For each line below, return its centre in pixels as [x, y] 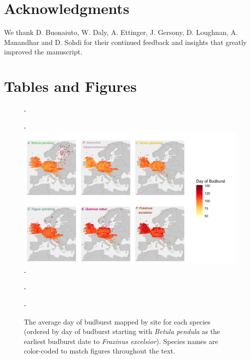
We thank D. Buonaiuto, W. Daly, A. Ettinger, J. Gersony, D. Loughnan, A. [121, 32]
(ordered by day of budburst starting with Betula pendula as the [122, 331]
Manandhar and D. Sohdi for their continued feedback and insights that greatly [125, 42]
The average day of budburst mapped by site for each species [117, 321]
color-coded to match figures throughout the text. [100, 351]
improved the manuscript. [43, 52]
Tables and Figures [70, 86]
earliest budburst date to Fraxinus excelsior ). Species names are [121, 341]
